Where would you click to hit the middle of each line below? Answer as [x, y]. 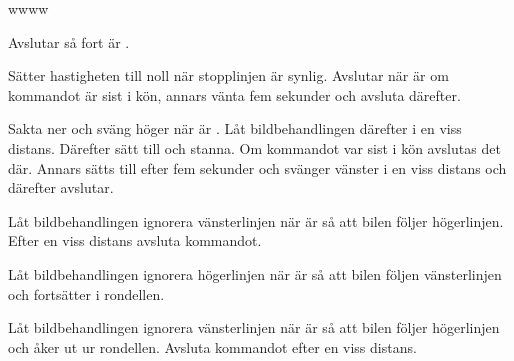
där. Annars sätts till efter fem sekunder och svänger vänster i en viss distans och [257, 167]
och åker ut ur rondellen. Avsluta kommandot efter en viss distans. [212, 346]
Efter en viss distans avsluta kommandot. [135, 240]
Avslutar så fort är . [69, 41]
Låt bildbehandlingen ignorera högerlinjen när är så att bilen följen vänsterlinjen [255, 273]
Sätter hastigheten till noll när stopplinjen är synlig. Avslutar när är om [228, 75]
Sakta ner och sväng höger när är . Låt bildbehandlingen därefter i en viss [235, 128]
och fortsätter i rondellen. [86, 293]
